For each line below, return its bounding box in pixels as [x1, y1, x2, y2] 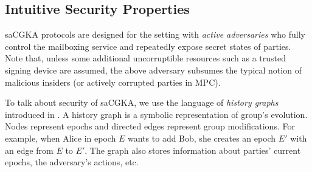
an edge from [5, 143, 54, 156]
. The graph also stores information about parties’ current [85, 143, 301, 156]
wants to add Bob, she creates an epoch [128, 131, 276, 144]
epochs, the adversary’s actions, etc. [5, 156, 139, 168]
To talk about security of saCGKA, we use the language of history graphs [5, 96, 279, 109]
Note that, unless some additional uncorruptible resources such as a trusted [5, 52, 286, 64]
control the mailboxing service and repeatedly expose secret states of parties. [5, 40, 291, 52]
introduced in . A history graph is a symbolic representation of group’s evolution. [5, 108, 308, 120]
